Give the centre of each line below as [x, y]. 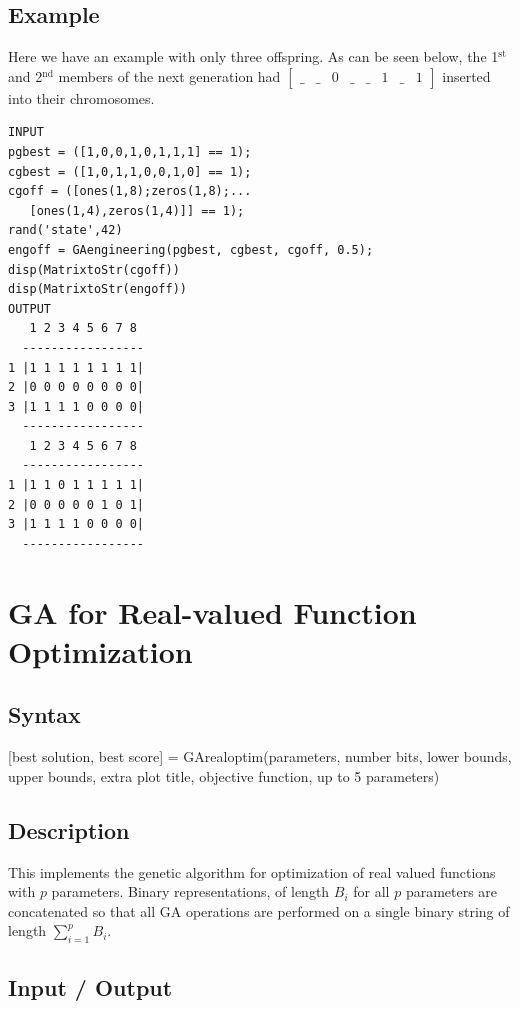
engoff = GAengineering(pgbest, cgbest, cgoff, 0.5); [191, 249]
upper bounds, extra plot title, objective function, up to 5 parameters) [224, 775]
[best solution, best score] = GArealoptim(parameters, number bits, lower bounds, [260, 756]
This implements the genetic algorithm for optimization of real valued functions [252, 871]
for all [371, 891]
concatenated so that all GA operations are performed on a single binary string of [259, 910]
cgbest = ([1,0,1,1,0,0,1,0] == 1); [130, 171]
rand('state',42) [65, 230]
